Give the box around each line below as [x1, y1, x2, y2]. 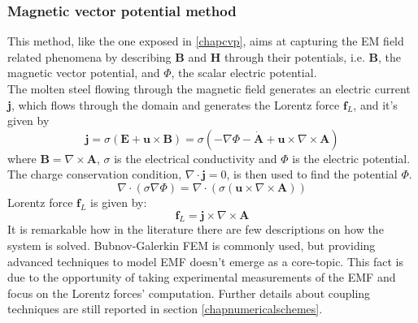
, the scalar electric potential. [171, 64, 317, 81]
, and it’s [353, 96, 398, 113]
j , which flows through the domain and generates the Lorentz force [7, 96, 340, 113]
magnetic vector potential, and [7, 64, 160, 81]
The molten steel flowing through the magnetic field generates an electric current [7, 80, 411, 97]
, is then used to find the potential [226, 166, 398, 183]
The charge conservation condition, [7, 166, 182, 183]
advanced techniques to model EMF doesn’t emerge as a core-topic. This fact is [7, 252, 403, 269]
